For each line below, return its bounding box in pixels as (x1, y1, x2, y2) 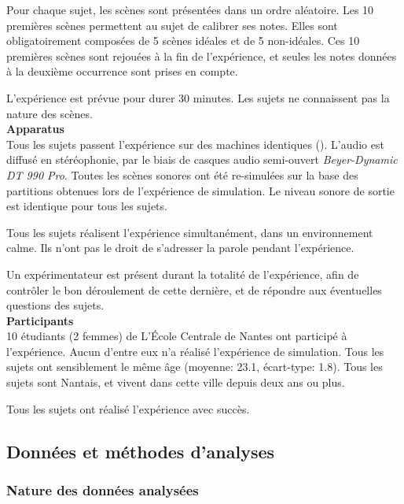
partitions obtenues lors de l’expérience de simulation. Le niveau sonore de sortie (6, 182, 395, 198)
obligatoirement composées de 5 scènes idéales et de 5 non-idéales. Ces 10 (6, 32, 360, 49)
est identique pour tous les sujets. (6, 198, 167, 214)
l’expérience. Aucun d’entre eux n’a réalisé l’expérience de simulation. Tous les (6, 343, 384, 359)
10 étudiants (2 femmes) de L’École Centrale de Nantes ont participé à (6, 328, 347, 344)
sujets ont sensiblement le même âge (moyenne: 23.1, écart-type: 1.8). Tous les (6, 358, 383, 375)
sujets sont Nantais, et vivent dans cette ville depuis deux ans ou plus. (6, 374, 345, 391)
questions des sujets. (6, 297, 105, 313)
